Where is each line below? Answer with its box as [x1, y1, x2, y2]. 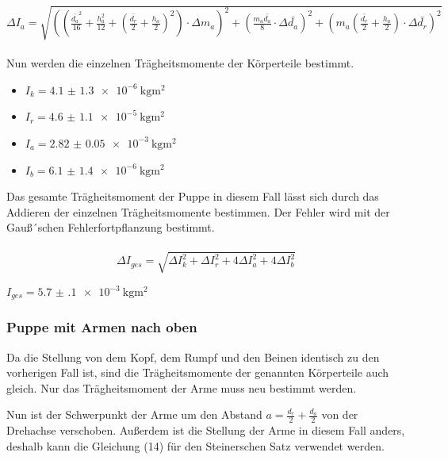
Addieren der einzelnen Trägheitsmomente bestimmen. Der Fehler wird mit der [6, 203, 390, 220]
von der [321, 406, 358, 423]
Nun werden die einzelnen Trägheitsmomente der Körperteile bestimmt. [6, 55, 354, 71]
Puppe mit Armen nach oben [6, 317, 197, 337]
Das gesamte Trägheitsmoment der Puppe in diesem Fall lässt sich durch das [6, 188, 379, 205]
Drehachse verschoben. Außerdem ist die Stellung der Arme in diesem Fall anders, [6, 422, 405, 439]
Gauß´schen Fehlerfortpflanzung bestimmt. [6, 219, 215, 236]
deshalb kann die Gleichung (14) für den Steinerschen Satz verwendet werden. [6, 437, 385, 454]
